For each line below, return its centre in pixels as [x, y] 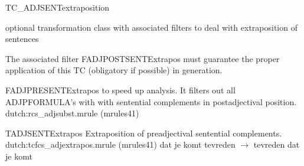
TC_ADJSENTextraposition [58, 7]
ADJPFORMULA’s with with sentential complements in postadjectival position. [151, 101]
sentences [22, 39]
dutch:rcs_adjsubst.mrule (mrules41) [72, 113]
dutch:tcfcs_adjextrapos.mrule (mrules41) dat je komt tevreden [120, 144]
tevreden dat [277, 144]
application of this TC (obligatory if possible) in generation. [114, 70]
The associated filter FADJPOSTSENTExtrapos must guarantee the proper [143, 58]
